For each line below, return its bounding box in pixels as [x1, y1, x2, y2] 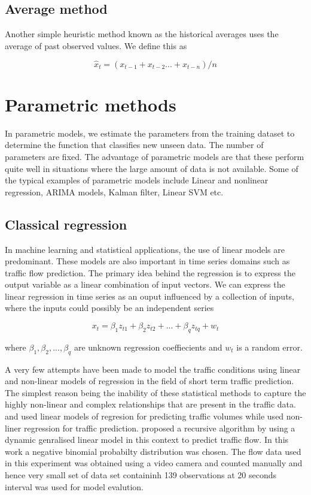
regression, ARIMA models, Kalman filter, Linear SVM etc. [5, 185, 224, 198]
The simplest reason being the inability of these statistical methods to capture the [5, 386, 306, 399]
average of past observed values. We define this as [5, 39, 187, 52]
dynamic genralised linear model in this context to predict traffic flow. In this [5, 433, 289, 446]
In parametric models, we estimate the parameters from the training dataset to [5, 126, 295, 139]
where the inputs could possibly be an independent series [5, 301, 214, 314]
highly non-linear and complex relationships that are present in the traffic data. [5, 398, 296, 411]
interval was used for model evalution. [5, 480, 144, 493]
